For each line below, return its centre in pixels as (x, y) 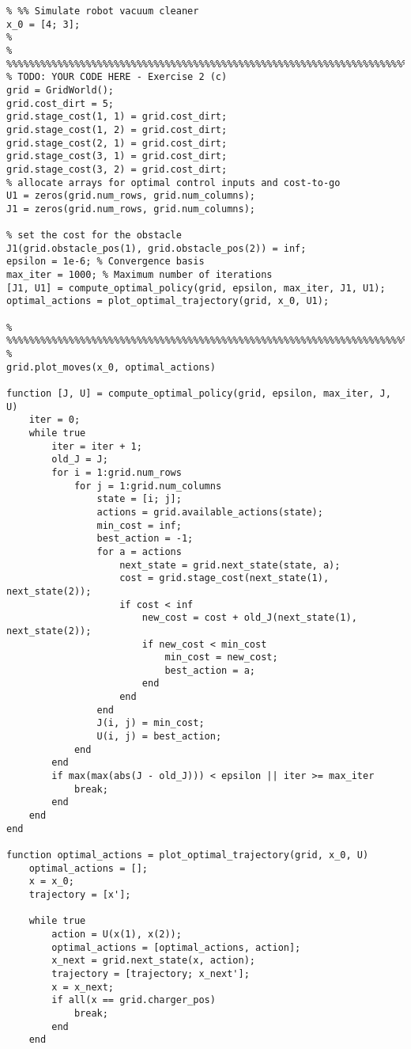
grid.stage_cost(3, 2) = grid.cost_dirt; (117, 169)
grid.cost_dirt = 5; (60, 103)
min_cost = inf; (139, 525)
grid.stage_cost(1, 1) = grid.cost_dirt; (117, 117)
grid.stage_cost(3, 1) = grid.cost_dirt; (117, 156)
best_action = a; (210, 670)
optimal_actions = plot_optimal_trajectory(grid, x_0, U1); (168, 301)
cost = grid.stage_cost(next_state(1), (224, 578)
